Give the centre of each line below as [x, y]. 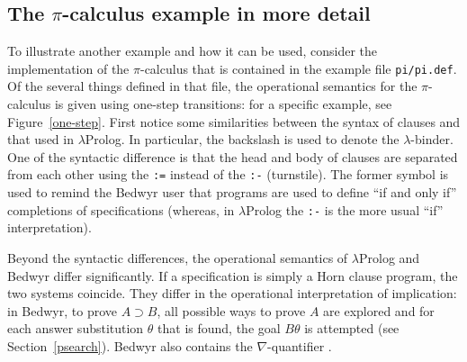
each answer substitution [76, 328]
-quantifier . [300, 345]
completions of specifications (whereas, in [121, 209]
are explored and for [379, 310]
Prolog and [390, 257]
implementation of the [68, 68]
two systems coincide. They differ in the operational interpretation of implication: [232, 293]
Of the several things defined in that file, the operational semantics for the [212, 86]
